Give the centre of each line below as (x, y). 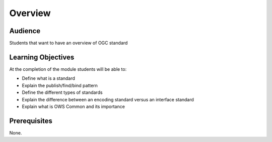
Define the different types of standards (62, 92)
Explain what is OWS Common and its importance (74, 106)
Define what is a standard (49, 78)
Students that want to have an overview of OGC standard (69, 43)
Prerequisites (31, 121)
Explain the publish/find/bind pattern (60, 85)
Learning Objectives (42, 57)
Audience (25, 31)
